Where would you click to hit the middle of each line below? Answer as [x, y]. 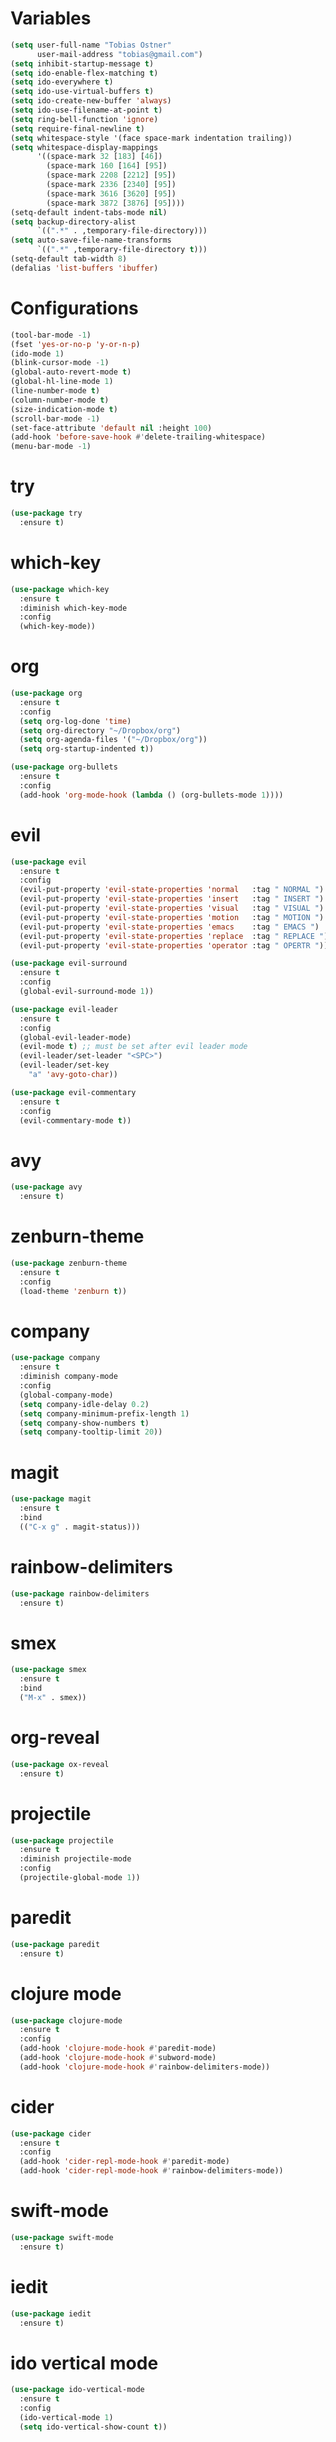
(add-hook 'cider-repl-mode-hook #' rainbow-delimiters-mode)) [151, 2171]
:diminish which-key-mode [73, 608]
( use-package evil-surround [69, 963]
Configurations [74, 308]
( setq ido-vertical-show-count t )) [93, 2427]
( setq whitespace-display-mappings [84, 147]
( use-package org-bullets [64, 767]
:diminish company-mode [68, 1377]
